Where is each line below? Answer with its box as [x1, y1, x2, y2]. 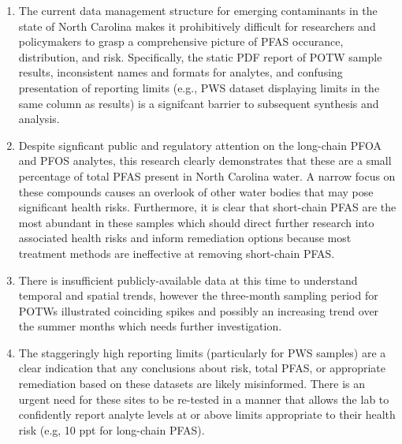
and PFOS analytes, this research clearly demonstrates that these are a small [18, 152, 392, 169]
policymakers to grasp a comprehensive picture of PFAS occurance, [18, 33, 344, 50]
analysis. [18, 110, 60, 127]
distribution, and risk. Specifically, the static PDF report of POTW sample [18, 48, 382, 65]
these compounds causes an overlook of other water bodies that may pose [18, 183, 374, 200]
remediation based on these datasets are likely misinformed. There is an [18, 375, 366, 392]
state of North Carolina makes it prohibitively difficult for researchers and [18, 17, 376, 34]
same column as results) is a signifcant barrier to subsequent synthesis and [18, 95, 379, 111]
